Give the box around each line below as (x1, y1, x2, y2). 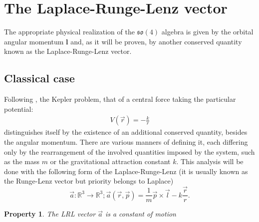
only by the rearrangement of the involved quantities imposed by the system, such (4, 146, 255, 157)
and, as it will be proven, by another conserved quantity (70, 36, 242, 46)
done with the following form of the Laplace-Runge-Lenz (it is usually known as (4, 166, 248, 176)
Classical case (4, 70, 75, 86)
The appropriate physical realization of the (4, 26, 135, 37)
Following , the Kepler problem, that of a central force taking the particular (4, 94, 236, 104)
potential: (4, 103, 33, 114)
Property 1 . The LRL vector (4, 209, 96, 219)
